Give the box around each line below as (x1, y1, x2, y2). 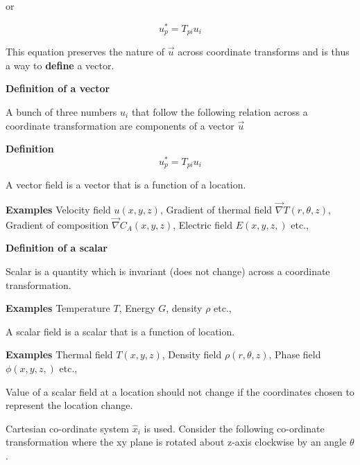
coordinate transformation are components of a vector (6, 118, 234, 132)
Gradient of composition (6, 217, 109, 231)
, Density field (162, 347, 222, 362)
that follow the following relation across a (131, 104, 308, 119)
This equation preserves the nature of (6, 44, 165, 59)
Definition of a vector (6, 81, 110, 96)
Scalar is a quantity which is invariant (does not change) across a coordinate (6, 264, 330, 279)
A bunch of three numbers (6, 104, 117, 119)
